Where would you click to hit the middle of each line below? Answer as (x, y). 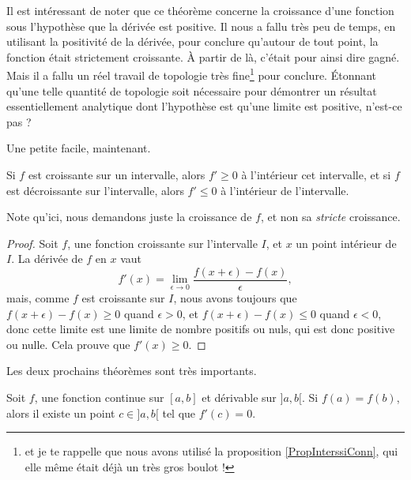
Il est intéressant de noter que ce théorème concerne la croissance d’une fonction (200, 10)
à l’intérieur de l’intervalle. (285, 190)
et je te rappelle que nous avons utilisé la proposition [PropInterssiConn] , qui (211, 451)
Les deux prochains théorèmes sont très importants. (132, 371)
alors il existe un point (61, 412)
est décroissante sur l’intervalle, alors (95, 190)
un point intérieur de (346, 243)
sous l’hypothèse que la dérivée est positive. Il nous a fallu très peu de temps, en (201, 26)
